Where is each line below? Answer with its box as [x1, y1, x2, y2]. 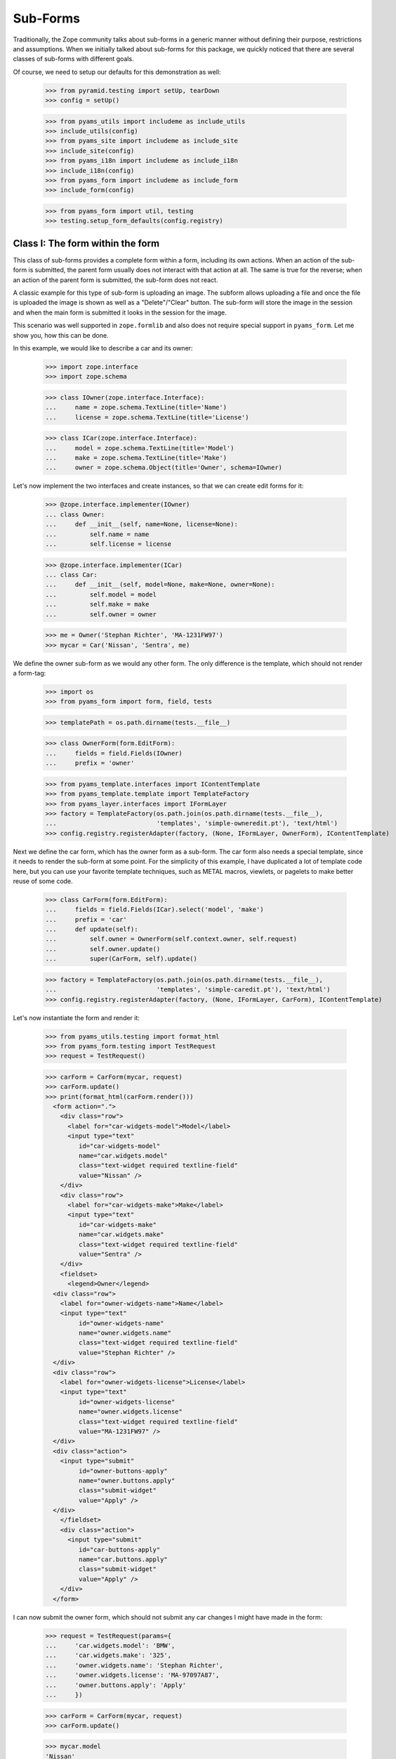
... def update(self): [45, 925, 138, 934]
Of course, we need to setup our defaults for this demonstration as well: [13, 68, 221, 76]
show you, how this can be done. [13, 331, 109, 339]
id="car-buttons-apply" [78, 1545, 161, 1554]
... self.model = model [45, 590, 157, 598]
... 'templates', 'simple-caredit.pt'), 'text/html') [45, 986, 331, 993]
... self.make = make [45, 600, 150, 609]
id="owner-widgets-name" [78, 1319, 164, 1327]
